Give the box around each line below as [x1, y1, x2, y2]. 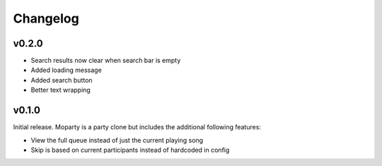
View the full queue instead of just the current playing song [30, 136, 204, 144]
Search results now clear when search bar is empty [30, 57, 181, 65]
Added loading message [30, 66, 102, 74]
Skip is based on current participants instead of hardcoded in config [30, 146, 230, 154]
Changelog [13, 11, 79, 26]
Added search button [30, 76, 93, 84]
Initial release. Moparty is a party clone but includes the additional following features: [13, 123, 262, 131]
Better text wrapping [30, 85, 91, 95]
